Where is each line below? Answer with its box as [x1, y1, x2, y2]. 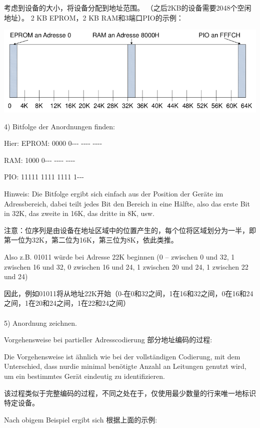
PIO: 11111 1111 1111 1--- [4, 171, 84, 182]
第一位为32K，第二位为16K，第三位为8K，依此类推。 [4, 235, 178, 245]
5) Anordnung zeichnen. [4, 317, 77, 328]
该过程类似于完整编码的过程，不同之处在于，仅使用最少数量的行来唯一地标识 [4, 387, 256, 398]
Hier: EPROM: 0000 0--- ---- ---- [4, 138, 102, 148]
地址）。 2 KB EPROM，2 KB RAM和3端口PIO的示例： [4, 12, 183, 23]
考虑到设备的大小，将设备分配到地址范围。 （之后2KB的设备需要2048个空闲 [4, 3, 251, 13]
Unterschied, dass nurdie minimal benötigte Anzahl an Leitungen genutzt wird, [4, 361, 246, 371]
